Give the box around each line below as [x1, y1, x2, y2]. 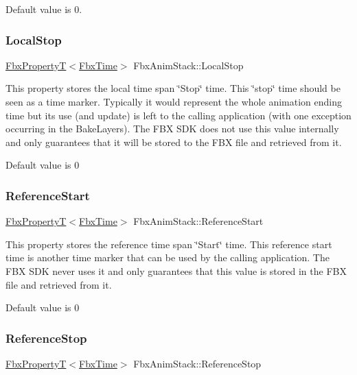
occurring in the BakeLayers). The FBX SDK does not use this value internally [5, 121, 339, 136]
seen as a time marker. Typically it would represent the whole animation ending [5, 95, 342, 108]
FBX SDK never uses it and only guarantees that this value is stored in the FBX [5, 263, 347, 278]
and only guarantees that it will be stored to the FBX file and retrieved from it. [5, 134, 342, 149]
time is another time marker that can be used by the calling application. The [5, 250, 330, 265]
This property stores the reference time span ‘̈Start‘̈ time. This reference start [5, 237, 332, 251]
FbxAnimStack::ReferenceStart [133, 214, 264, 228]
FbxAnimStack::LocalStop [133, 58, 244, 72]
